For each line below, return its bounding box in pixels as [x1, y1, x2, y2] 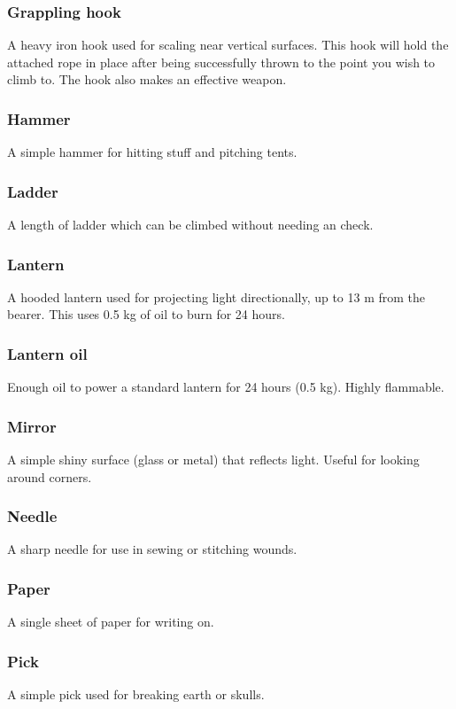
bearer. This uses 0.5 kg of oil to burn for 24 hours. [7, 305, 285, 323]
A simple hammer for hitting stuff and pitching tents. [7, 143, 298, 161]
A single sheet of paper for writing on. [7, 612, 214, 631]
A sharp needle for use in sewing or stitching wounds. [7, 540, 298, 558]
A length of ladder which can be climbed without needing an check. [7, 215, 374, 234]
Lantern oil [7, 342, 88, 364]
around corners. [7, 467, 92, 486]
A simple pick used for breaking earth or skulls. [7, 685, 265, 704]
